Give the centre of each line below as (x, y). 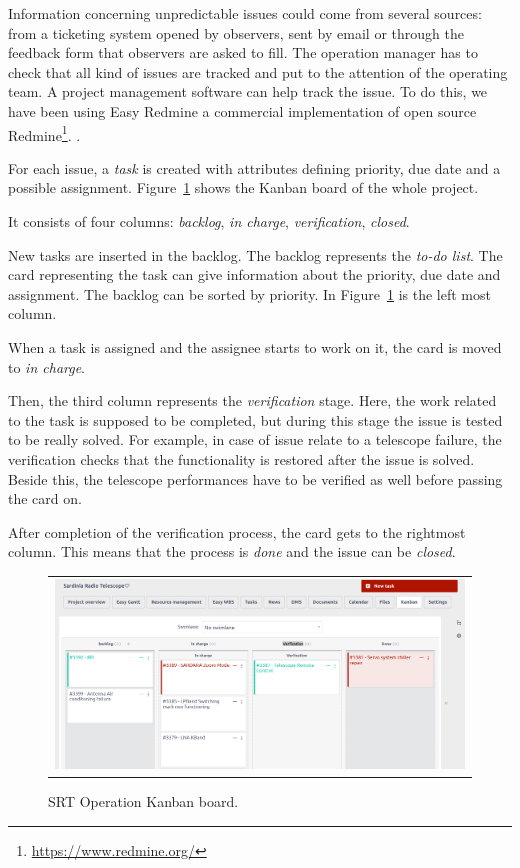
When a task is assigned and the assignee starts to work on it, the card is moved (255, 346)
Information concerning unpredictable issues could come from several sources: (245, 13)
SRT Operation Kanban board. (143, 800)
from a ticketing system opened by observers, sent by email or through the (236, 32)
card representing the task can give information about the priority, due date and (254, 274)
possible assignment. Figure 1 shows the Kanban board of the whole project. (243, 187)
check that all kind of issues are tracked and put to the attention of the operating (258, 71)
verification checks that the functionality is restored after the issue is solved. (241, 458)
